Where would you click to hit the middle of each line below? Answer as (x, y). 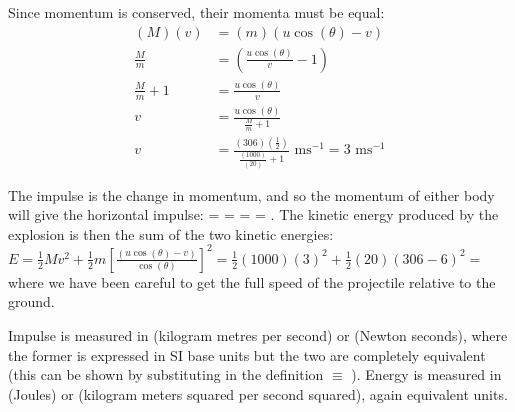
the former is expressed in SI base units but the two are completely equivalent (247, 354)
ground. (31, 301)
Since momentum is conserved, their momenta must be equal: (196, 12)
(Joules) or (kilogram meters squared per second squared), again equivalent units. (258, 393)
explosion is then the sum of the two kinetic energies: (171, 233)
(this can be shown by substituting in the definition (166, 374)
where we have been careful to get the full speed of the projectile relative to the (252, 281)
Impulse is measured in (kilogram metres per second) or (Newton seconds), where (258, 335)
